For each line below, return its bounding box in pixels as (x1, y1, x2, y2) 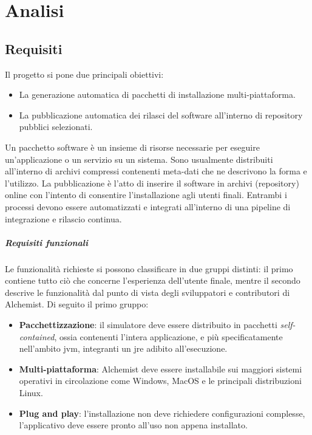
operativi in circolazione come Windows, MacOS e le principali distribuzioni (19, 374, 302, 387)
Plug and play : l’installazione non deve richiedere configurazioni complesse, (19, 406, 305, 419)
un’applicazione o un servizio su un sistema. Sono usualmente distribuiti (5, 152, 273, 165)
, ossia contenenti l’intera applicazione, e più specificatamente (54, 330, 283, 343)
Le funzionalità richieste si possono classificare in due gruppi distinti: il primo (5, 262, 293, 275)
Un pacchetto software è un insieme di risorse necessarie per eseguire (5, 140, 260, 153)
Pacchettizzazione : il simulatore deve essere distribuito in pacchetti (19, 318, 277, 331)
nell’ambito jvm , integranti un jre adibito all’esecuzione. (19, 342, 228, 355)
